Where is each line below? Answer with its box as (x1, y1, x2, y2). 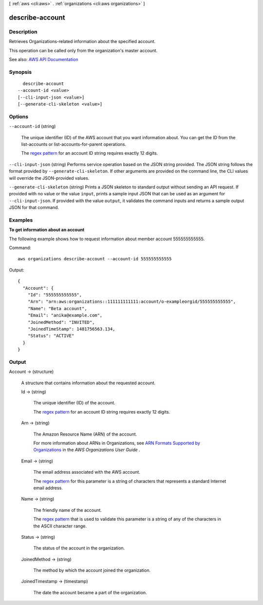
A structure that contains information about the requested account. (21, 380, 156, 386)
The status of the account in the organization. (33, 545, 125, 551)
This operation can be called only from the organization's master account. (9, 47, 158, 53)
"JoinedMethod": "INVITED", (27, 319, 95, 325)
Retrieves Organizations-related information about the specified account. (9, 39, 156, 44)
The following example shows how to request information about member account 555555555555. (9, 236, 205, 242)
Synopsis (9, 68, 32, 75)
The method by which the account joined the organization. (33, 567, 151, 573)
